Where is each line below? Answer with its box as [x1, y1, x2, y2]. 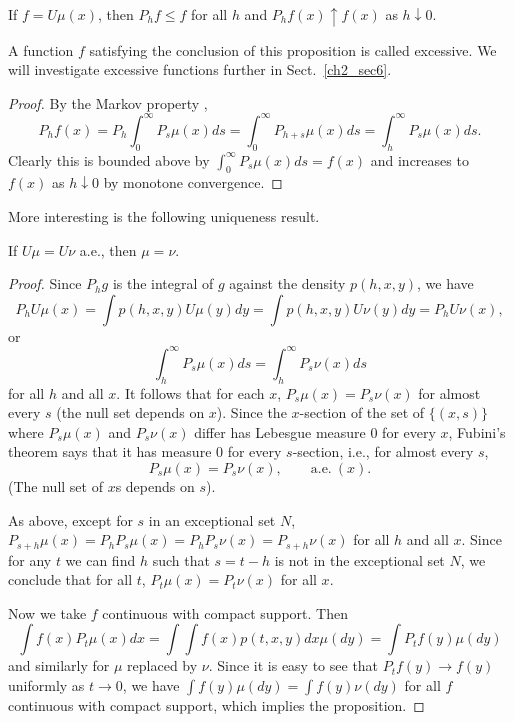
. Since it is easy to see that [208, 655, 379, 676]
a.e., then [79, 239, 137, 260]
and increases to [370, 149, 469, 170]
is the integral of [112, 273, 214, 294]
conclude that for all [8, 569, 133, 590]
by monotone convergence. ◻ [103, 172, 283, 193]
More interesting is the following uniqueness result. [8, 205, 320, 226]
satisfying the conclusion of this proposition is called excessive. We [89, 39, 497, 60]
